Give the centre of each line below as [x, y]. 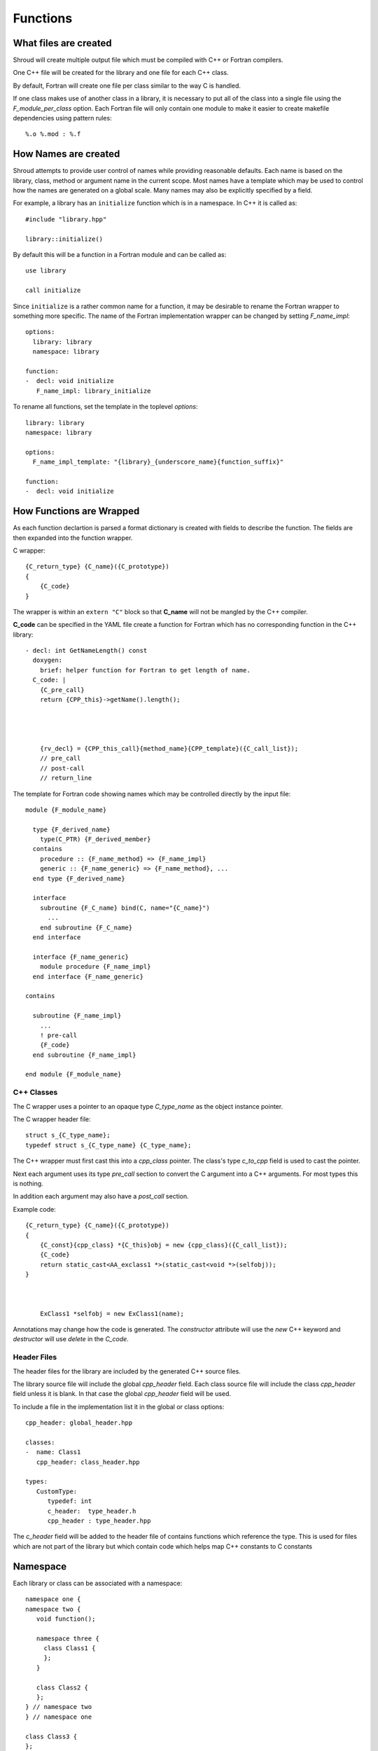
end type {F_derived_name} [79, 878]
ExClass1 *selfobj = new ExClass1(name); [112, 1314]
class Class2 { [62, 1687]
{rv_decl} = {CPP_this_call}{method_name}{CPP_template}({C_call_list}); [169, 748]
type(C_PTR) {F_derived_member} [95, 839]
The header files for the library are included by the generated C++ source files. [127, 1371]
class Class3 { [51, 1736]
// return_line [66, 778]
